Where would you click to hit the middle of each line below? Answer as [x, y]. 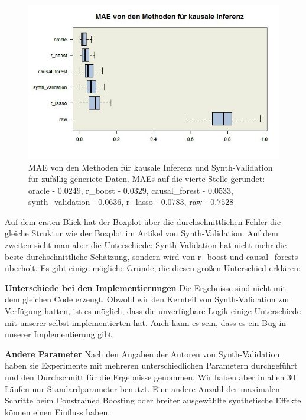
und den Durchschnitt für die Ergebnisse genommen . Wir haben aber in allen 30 [150, 377]
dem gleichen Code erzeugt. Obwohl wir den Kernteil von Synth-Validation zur [147, 299]
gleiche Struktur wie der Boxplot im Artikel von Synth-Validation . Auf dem [141, 233]
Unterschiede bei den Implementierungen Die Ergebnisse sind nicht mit [145, 287]
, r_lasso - [140, 202]
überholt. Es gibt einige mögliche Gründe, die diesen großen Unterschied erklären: [153, 268]
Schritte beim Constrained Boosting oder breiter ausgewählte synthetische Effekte [153, 400]
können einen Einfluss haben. [58, 411]
